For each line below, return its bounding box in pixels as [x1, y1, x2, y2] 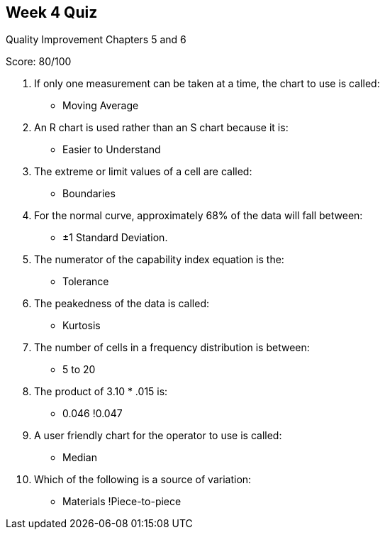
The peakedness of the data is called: [34, 297, 210, 310]
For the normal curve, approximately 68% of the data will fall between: [34, 209, 363, 222]
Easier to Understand [62, 143, 161, 156]
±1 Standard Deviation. [62, 231, 168, 244]
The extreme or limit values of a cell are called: [34, 165, 252, 178]
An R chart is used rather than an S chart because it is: [34, 121, 289, 134]
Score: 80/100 [6, 55, 72, 68]
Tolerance [62, 275, 109, 288]
